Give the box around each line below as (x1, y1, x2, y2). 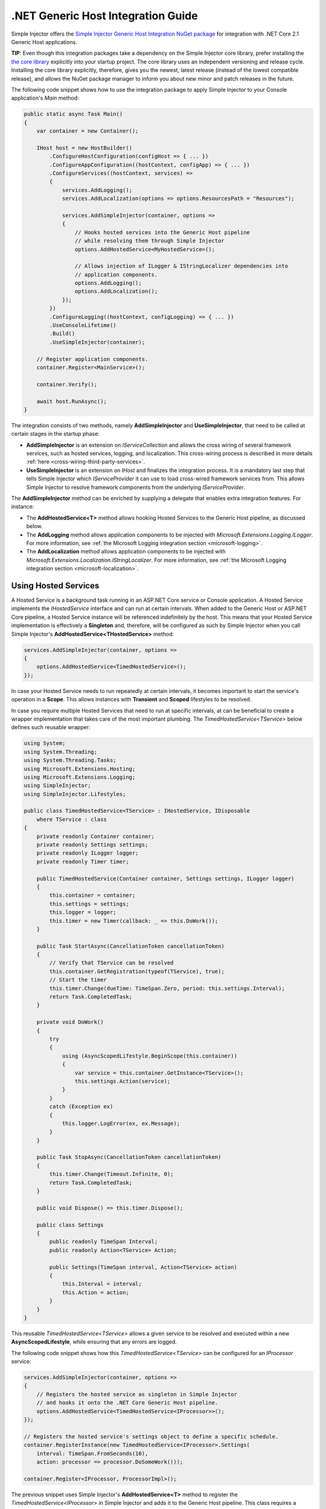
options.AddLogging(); (74, 279, 142, 287)
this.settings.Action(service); (74, 1077, 171, 1085)
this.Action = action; (62, 1289, 129, 1296)
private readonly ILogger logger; (36, 850, 139, 857)
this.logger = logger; (49, 909, 117, 916)
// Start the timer (49, 977, 107, 983)
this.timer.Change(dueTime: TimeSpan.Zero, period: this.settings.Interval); (49, 984, 285, 992)
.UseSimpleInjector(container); (49, 339, 145, 345)
